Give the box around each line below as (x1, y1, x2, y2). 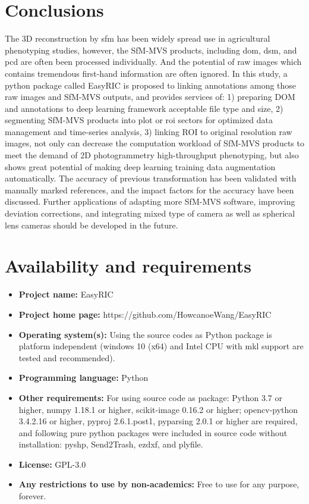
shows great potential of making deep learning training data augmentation (5, 160, 276, 173)
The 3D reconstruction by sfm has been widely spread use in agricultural (5, 32, 270, 45)
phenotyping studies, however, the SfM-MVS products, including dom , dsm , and (5, 43, 297, 56)
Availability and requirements (5, 253, 251, 278)
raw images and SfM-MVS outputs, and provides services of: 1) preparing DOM (5, 90, 295, 103)
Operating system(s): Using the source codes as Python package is (18, 328, 272, 340)
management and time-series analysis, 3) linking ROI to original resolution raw (5, 125, 292, 137)
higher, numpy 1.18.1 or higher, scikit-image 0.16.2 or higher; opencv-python (18, 403, 298, 415)
